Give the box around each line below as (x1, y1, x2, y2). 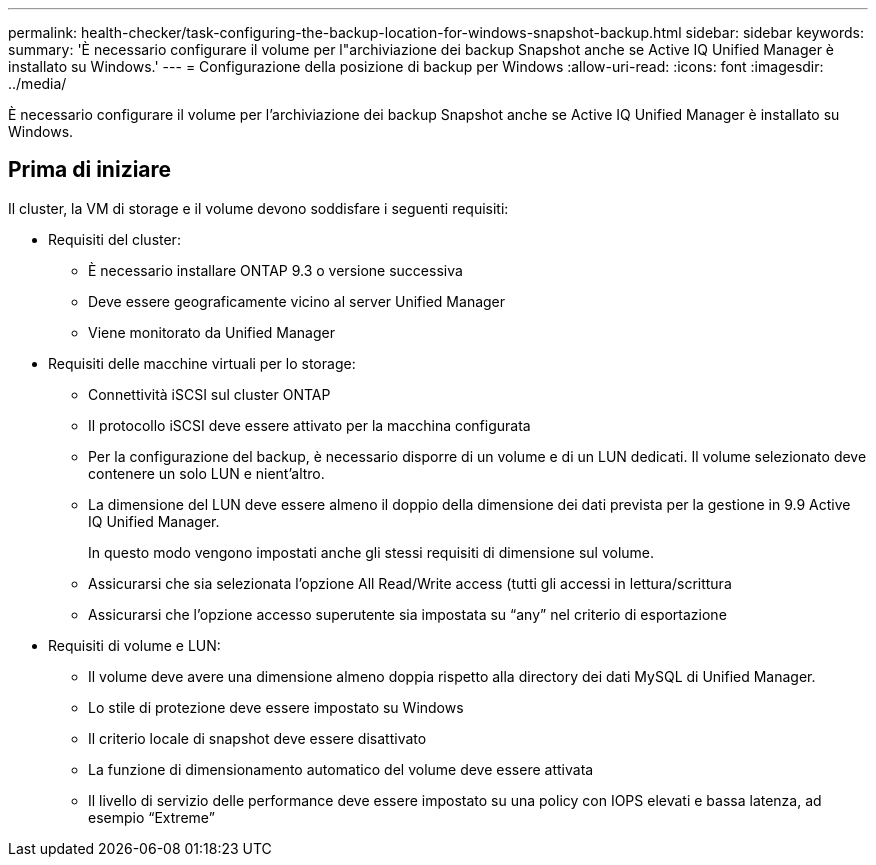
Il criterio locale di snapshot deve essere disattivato (88, 729, 427, 747)
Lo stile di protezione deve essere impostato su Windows (88, 698, 464, 716)
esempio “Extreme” (88, 808, 215, 826)
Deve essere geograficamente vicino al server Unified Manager (88, 292, 506, 310)
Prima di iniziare (8, 157, 172, 183)
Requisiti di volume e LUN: (48, 636, 221, 654)
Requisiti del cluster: (48, 230, 181, 248)
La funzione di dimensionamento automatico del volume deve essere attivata (88, 760, 594, 778)
